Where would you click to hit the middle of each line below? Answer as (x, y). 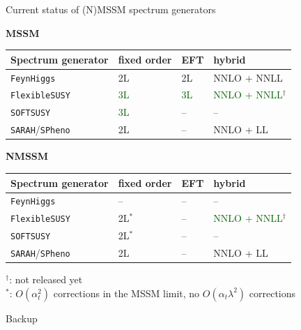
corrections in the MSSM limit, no (126, 293)
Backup (22, 318)
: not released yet (46, 279)
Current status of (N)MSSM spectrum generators (111, 9)
